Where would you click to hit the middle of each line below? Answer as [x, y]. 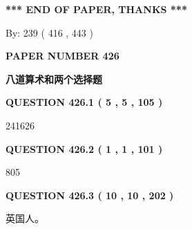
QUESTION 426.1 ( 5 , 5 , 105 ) [84, 102]
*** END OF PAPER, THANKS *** [96, 9]
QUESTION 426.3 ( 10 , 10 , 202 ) [90, 195]
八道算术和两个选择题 [54, 79]
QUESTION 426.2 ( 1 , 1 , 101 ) [84, 148]
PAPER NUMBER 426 [63, 56]
